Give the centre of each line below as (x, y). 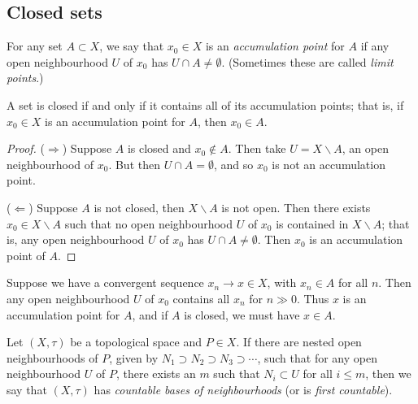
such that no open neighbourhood (148, 223)
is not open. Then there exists (296, 207)
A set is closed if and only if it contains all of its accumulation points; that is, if (205, 104)
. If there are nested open (299, 342)
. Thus (313, 298)
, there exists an (156, 374)
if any (375, 46)
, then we (388, 374)
